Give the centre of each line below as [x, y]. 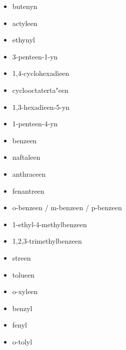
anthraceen [29, 174]
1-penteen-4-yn [35, 124]
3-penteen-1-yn [35, 56]
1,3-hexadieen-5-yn [41, 107]
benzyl [22, 308]
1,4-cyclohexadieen [41, 73]
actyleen [25, 23]
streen [21, 257]
